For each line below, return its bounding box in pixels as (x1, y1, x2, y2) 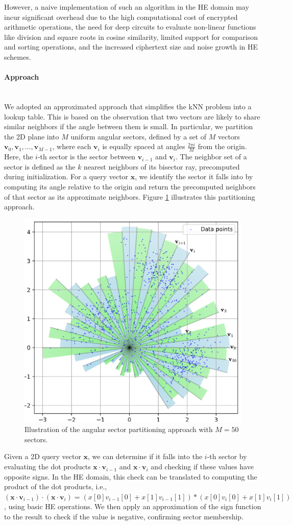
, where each (52, 141, 91, 152)
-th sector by (207, 451, 247, 462)
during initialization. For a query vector (4, 171, 129, 182)
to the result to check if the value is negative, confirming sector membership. (4, 511, 244, 522)
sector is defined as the (4, 161, 76, 172)
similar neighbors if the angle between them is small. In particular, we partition (4, 121, 253, 132)
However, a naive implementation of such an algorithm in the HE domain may (4, 2, 249, 12)
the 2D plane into (4, 131, 59, 141)
